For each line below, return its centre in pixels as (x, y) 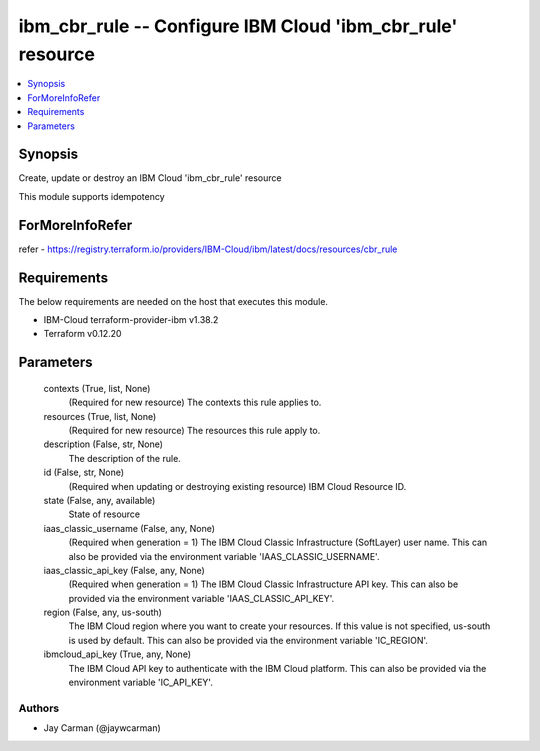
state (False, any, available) (99, 500)
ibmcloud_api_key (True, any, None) (117, 654)
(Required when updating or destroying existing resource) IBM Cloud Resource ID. (237, 486)
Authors (39, 708)
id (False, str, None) (84, 472)
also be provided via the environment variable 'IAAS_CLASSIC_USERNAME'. (224, 556)
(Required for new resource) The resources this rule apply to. (194, 430)
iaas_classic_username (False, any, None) (129, 528)
